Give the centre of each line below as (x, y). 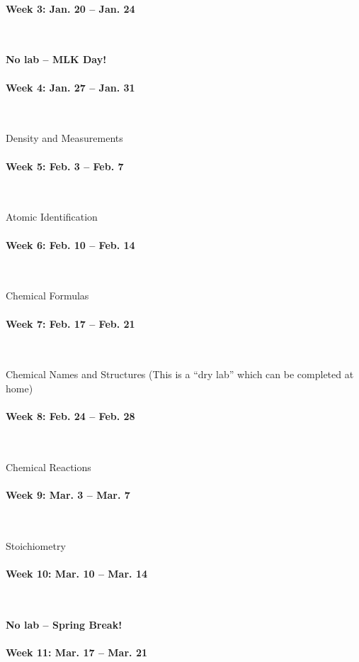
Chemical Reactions (49, 467)
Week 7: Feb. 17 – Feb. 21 (70, 323)
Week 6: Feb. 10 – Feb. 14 (70, 244)
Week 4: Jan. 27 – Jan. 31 (70, 87)
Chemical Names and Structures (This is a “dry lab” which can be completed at (180, 374)
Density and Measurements (64, 138)
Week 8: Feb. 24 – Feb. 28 (70, 416)
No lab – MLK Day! (56, 59)
